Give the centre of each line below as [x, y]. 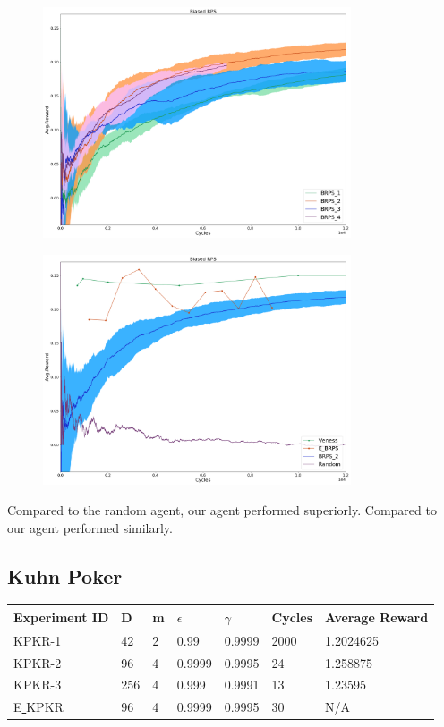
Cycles [292, 617]
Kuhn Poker [65, 575]
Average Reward [377, 617]
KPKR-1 [38, 640]
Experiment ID [61, 617]
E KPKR [38, 707]
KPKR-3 [38, 685]
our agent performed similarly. [90, 527]
